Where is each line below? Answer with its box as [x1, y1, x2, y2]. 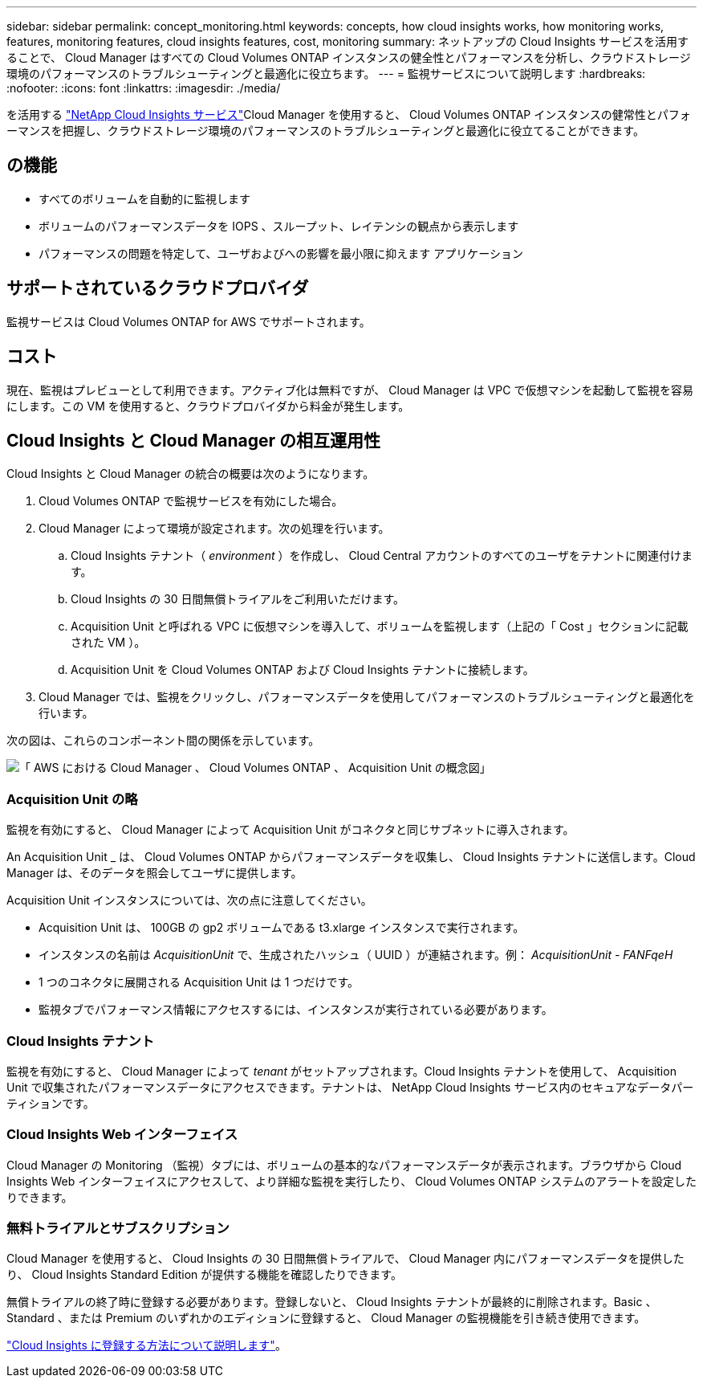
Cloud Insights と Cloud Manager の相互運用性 [6, 430, 381, 451]
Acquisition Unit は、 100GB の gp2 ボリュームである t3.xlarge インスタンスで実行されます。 [39, 921, 525, 935]
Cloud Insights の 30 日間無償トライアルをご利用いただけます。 [71, 592, 405, 606]
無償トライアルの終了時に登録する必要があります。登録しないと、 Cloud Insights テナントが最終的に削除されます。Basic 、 [6, 1295, 657, 1309]
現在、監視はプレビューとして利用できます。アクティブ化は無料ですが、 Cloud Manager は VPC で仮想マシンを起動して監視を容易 [6, 382, 693, 397]
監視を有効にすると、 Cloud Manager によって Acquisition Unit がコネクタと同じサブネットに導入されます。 [6, 823, 575, 837]
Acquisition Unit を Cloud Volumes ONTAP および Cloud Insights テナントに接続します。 [71, 663, 534, 677]
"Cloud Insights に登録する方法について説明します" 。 [6, 1338, 286, 1353]
